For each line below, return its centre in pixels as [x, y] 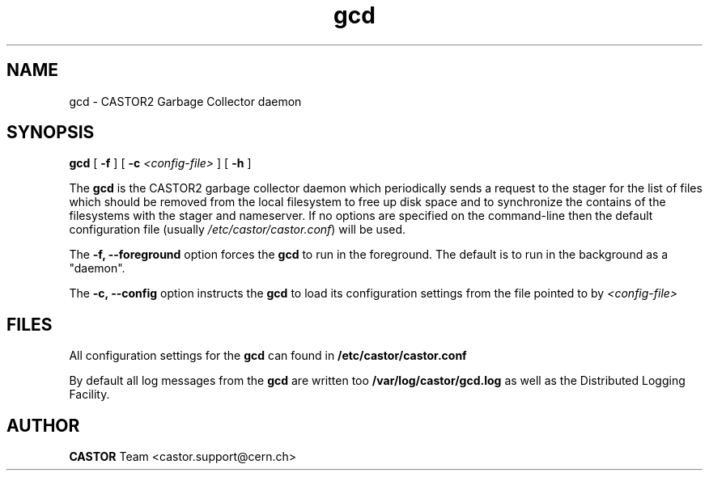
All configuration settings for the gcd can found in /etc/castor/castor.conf [268, 356]
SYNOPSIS [51, 133]
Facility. [89, 395]
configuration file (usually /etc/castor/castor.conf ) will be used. [238, 230]
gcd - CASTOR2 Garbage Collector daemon [185, 101]
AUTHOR [43, 425]
